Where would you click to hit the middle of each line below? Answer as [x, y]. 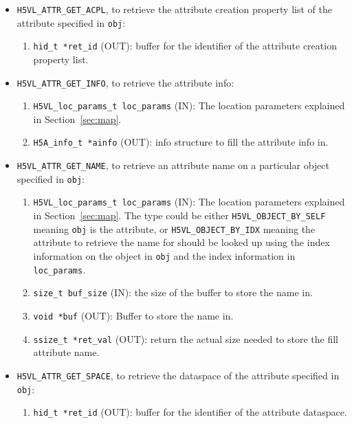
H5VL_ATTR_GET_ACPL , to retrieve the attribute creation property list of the [174, 9]
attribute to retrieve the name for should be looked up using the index [181, 242]
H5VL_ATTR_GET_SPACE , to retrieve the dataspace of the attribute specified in [178, 375]
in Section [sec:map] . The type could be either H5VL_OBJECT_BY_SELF [179, 215]
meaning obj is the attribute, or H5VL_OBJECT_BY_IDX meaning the [174, 228]
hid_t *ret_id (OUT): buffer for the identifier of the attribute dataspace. [190, 412]
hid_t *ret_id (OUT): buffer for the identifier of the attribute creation [185, 46]
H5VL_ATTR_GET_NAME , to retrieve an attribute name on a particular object [173, 165]
